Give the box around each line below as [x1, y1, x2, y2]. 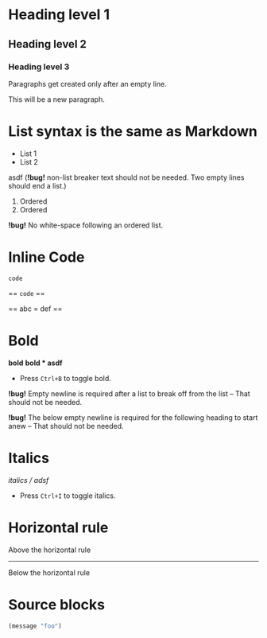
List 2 [19, 157, 38, 166]
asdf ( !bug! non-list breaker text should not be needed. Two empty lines [8, 173, 245, 182]
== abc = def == [8, 304, 63, 313]
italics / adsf [8, 475, 49, 484]
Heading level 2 [8, 37, 87, 51]
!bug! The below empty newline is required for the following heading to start [8, 412, 258, 422]
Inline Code [8, 248, 85, 266]
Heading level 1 [8, 6, 110, 24]
